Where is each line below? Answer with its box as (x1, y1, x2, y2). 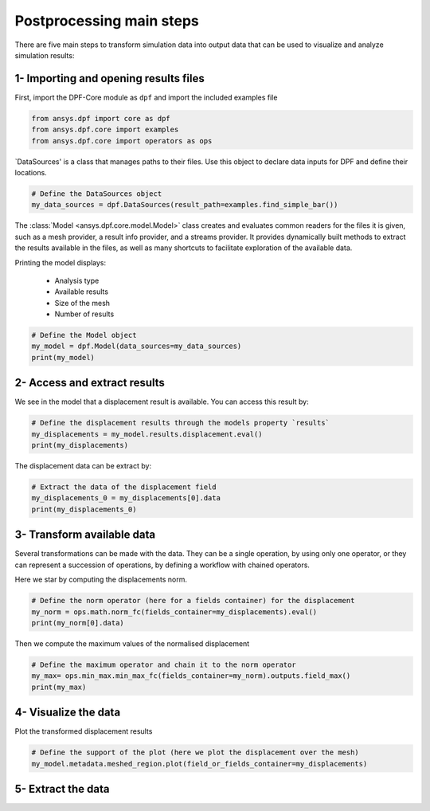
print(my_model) (31, 353, 96, 362)
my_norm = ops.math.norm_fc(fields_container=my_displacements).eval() (31, 607, 318, 617)
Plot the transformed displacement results (14, 727, 153, 736)
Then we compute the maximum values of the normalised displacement (14, 638, 250, 648)
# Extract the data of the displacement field (31, 483, 217, 492)
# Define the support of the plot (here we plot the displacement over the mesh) (31, 748, 360, 757)
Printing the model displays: (14, 257, 107, 267)
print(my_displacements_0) (31, 504, 137, 514)
